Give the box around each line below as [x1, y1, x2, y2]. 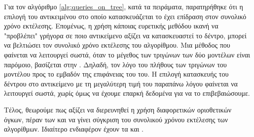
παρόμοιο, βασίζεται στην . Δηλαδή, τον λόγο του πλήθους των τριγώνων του [4, 59, 227, 69]
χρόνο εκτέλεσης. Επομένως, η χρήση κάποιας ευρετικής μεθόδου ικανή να [4, 21, 218, 31]
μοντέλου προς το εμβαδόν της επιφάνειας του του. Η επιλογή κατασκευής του [4, 69, 229, 79]
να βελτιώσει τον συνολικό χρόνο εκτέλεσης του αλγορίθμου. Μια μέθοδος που [4, 40, 230, 50]
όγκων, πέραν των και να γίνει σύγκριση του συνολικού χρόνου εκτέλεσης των [4, 114, 228, 124]
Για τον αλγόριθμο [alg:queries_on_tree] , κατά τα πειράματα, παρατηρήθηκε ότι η [4, 1, 243, 11]
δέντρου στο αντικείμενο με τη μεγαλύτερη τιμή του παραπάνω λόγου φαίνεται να [4, 78, 238, 88]
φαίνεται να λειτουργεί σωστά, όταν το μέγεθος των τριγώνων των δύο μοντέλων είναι [4, 49, 251, 59]
